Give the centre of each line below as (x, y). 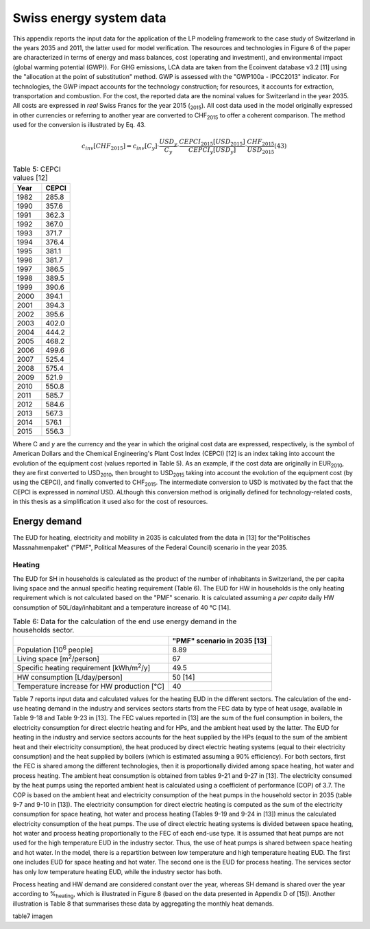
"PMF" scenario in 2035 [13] (220, 641)
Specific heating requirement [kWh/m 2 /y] (84, 667)
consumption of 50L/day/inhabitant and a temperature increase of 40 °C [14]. (122, 607)
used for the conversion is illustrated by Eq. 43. (79, 125)
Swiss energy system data (90, 18)
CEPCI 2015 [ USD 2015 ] (212, 143)
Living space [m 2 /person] (58, 658)
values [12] (30, 177)
